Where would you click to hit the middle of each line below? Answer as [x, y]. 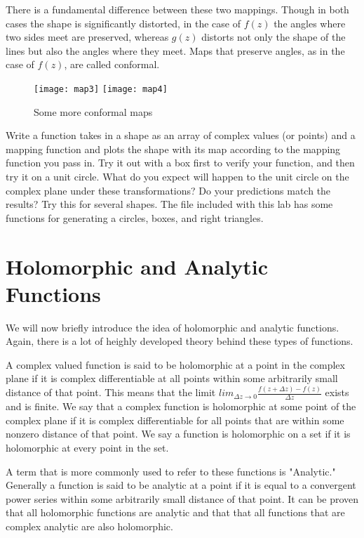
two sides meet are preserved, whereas [87, 37]
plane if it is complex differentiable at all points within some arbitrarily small [172, 378]
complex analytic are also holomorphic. [89, 526]
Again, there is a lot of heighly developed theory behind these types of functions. [180, 341]
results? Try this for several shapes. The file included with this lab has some [169, 204]
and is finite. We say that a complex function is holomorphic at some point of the [181, 406]
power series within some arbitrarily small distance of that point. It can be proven [182, 498]
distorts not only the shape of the [274, 37]
